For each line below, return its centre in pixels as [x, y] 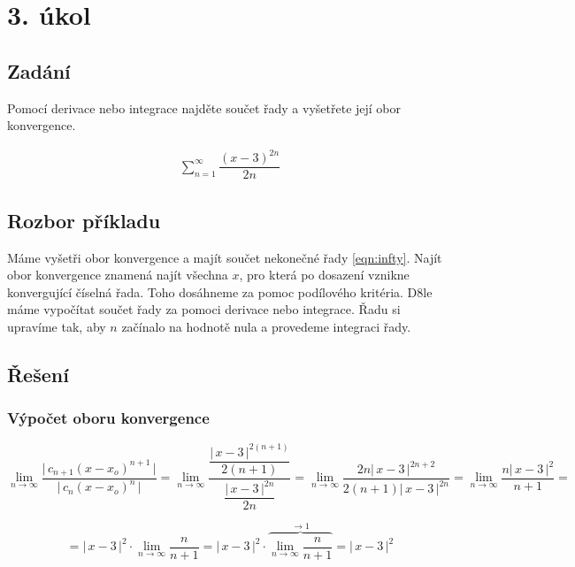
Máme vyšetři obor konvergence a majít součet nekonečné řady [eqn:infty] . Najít [225, 257]
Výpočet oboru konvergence [108, 418]
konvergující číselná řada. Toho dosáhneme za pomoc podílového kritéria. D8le [220, 291]
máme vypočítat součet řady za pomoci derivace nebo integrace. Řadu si [204, 309]
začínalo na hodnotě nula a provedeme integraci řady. [266, 326]
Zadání [39, 70]
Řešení [38, 374]
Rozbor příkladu [84, 220]
